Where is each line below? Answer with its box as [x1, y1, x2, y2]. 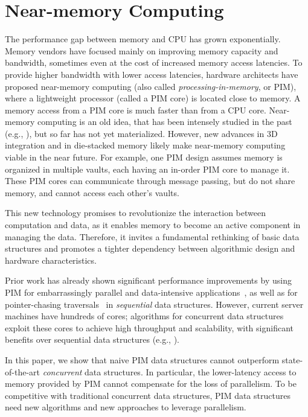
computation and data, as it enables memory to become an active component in [5, 218, 301, 231]
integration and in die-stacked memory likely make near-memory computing [5, 139, 286, 151]
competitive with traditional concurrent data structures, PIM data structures [5, 389, 290, 401]
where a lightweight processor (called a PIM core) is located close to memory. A [5, 92, 301, 104]
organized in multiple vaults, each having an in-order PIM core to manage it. [5, 162, 290, 175]
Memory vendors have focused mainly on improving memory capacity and [5, 44, 278, 57]
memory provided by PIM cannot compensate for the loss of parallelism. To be [5, 377, 297, 390]
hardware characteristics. [5, 253, 97, 266]
